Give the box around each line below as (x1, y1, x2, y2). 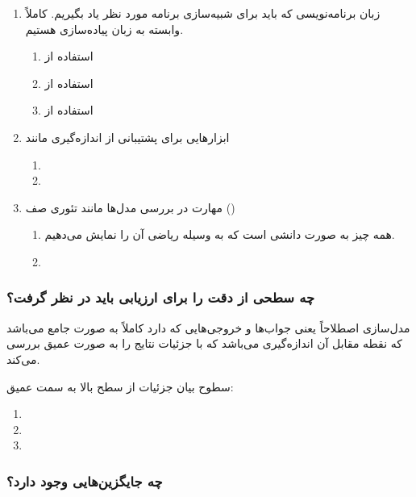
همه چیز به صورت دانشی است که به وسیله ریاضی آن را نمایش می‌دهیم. (44, 226, 395, 243)
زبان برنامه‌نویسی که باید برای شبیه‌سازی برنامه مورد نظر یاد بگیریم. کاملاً (25, 5, 381, 21)
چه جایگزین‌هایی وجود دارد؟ (6, 470, 163, 491)
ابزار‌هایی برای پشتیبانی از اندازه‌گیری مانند (25, 128, 230, 145)
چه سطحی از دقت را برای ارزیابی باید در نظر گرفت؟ (6, 287, 315, 307)
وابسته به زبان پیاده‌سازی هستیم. (25, 20, 184, 37)
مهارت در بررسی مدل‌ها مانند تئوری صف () (25, 198, 235, 215)
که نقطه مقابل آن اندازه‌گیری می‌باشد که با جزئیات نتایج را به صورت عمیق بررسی (6, 335, 402, 352)
